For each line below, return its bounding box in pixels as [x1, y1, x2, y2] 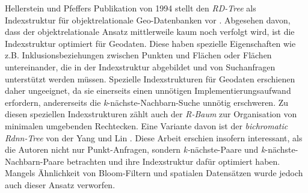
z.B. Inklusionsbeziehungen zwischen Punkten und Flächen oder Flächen [5, 49, 272, 61]
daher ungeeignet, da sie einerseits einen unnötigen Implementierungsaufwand [5, 84, 291, 97]
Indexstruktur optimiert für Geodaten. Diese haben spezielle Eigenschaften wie [5, 37, 296, 49]
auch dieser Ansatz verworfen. [5, 178, 115, 191]
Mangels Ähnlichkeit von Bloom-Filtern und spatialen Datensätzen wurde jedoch [5, 167, 303, 179]
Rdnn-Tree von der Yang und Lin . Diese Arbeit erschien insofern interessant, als [5, 131, 303, 144]
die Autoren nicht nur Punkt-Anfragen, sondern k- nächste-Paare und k [5, 143, 265, 156]
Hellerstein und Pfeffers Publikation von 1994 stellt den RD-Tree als [5, 2, 256, 14]
